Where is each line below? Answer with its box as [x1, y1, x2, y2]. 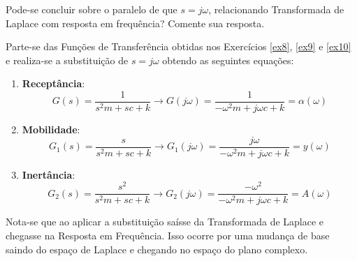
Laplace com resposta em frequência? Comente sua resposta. [6, 15, 265, 30]
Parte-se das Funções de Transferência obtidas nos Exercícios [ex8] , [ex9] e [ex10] [6, 39, 351, 54]
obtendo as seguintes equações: [162, 52, 294, 67]
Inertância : [22, 167, 75, 181]
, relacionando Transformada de [208, 2, 344, 16]
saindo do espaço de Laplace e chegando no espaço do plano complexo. [6, 241, 308, 256]
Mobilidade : [22, 122, 80, 137]
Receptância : [22, 76, 85, 91]
